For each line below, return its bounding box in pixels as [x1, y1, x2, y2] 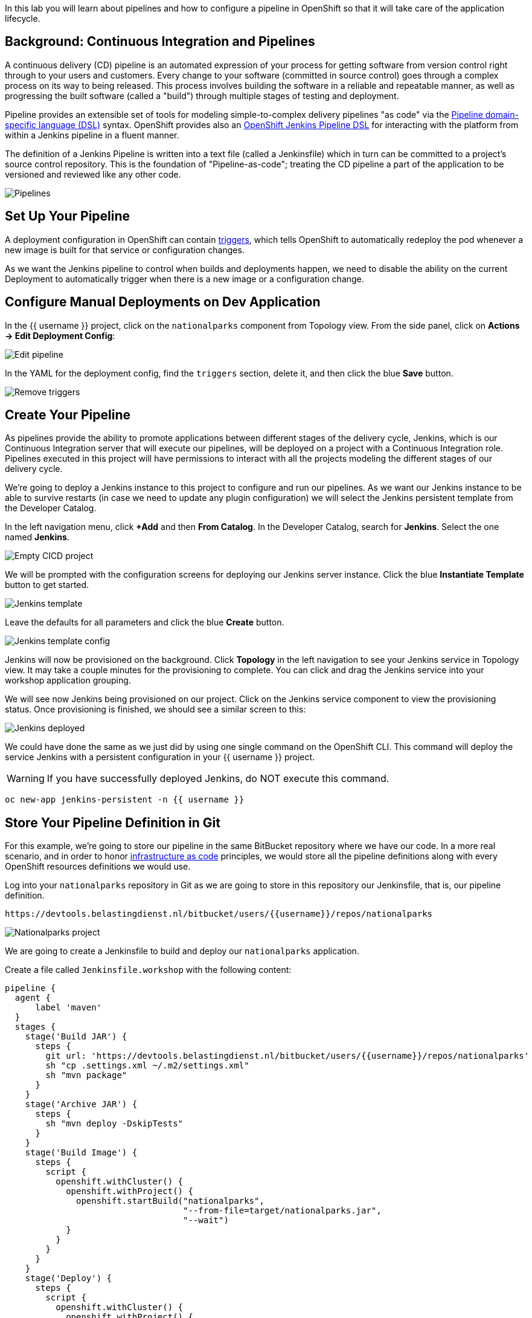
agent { [14, 993, 51, 1003]
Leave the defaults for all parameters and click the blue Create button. [5, 617, 284, 628]
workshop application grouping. [5, 675, 131, 686]
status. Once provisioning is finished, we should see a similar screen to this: [5, 704, 306, 715]
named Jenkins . [5, 532, 69, 543]
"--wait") [183, 1215, 229, 1226]
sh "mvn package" [45, 1070, 127, 1081]
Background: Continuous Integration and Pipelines [5, 34, 315, 50]
